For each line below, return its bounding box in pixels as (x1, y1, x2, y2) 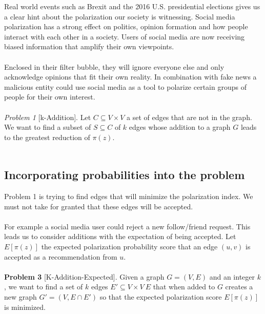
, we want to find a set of (4, 281, 83, 292)
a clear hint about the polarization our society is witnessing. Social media (4, 11, 235, 22)
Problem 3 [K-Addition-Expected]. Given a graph (4, 271, 165, 282)
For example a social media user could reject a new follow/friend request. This (4, 221, 251, 231)
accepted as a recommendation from (4, 251, 117, 262)
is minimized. (4, 301, 46, 312)
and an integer (209, 271, 255, 282)
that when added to (153, 281, 215, 292)
